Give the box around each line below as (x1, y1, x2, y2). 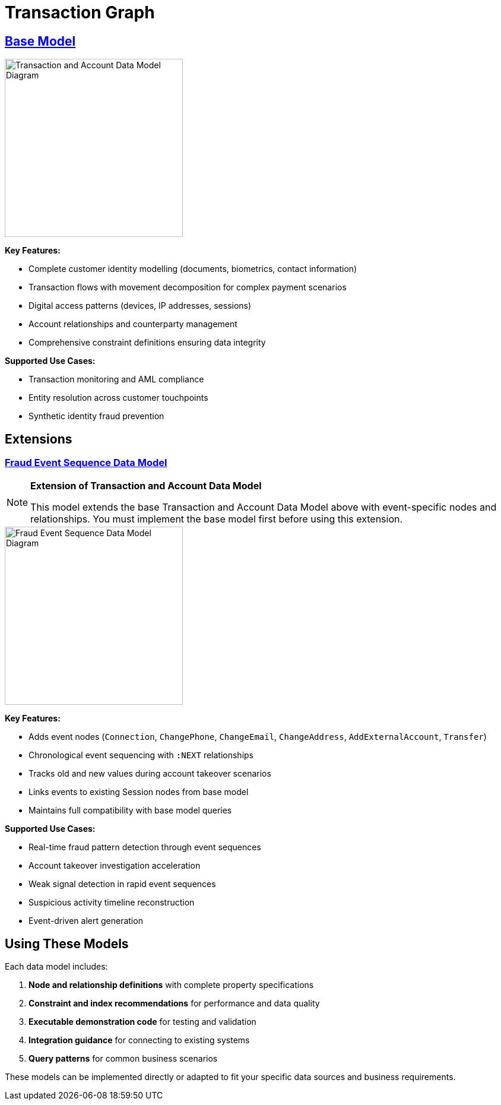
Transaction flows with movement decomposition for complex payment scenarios (28, 282, 347, 293)
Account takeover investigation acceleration (28, 860, 201, 871)
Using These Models (5, 936, 129, 951)
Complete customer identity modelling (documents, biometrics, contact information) (28, 264, 357, 274)
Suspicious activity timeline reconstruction (28, 897, 195, 908)
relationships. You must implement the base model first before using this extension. (30, 513, 403, 525)
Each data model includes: (5, 961, 108, 972)
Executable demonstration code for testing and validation (28, 1017, 256, 1027)
